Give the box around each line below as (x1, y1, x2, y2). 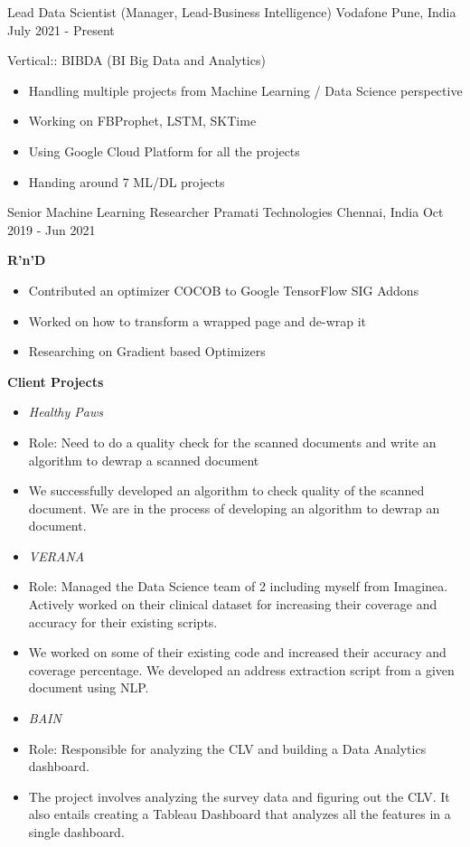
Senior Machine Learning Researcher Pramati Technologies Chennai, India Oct (7, 202, 444, 221)
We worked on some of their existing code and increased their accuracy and (28, 643, 446, 662)
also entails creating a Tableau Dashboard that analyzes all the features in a (28, 805, 451, 823)
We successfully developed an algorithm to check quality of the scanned (28, 481, 425, 500)
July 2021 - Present (7, 20, 115, 39)
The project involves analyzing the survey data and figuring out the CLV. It (28, 786, 450, 805)
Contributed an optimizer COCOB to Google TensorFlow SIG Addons (28, 280, 419, 299)
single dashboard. (28, 823, 125, 841)
